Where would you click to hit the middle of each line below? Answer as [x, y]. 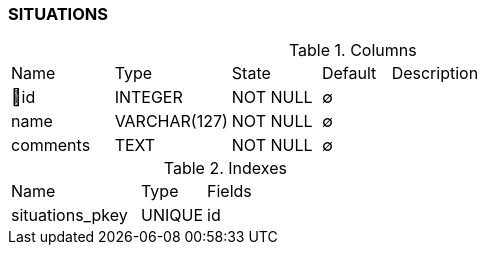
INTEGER [148, 97]
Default [349, 73]
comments [51, 145]
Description [435, 73]
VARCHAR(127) [171, 121]
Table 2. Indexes [225, 168]
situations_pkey [69, 215]
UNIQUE [172, 215]
